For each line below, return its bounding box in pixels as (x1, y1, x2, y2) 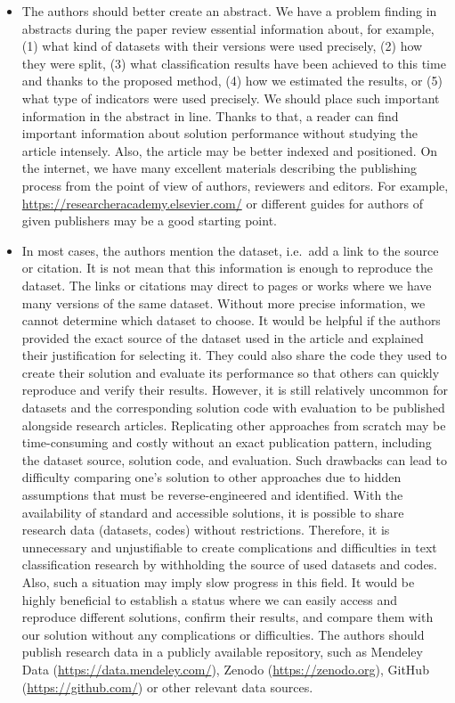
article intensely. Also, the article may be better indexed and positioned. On (21, 141, 438, 159)
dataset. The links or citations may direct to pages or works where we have (21, 275, 432, 294)
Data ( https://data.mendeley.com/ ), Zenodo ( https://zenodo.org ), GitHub (21, 659, 429, 678)
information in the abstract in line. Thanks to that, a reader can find (21, 106, 399, 125)
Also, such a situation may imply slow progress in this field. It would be (21, 573, 415, 591)
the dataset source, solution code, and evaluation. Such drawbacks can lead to (21, 450, 447, 469)
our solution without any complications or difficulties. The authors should (21, 625, 425, 643)
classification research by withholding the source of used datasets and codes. (21, 555, 438, 574)
